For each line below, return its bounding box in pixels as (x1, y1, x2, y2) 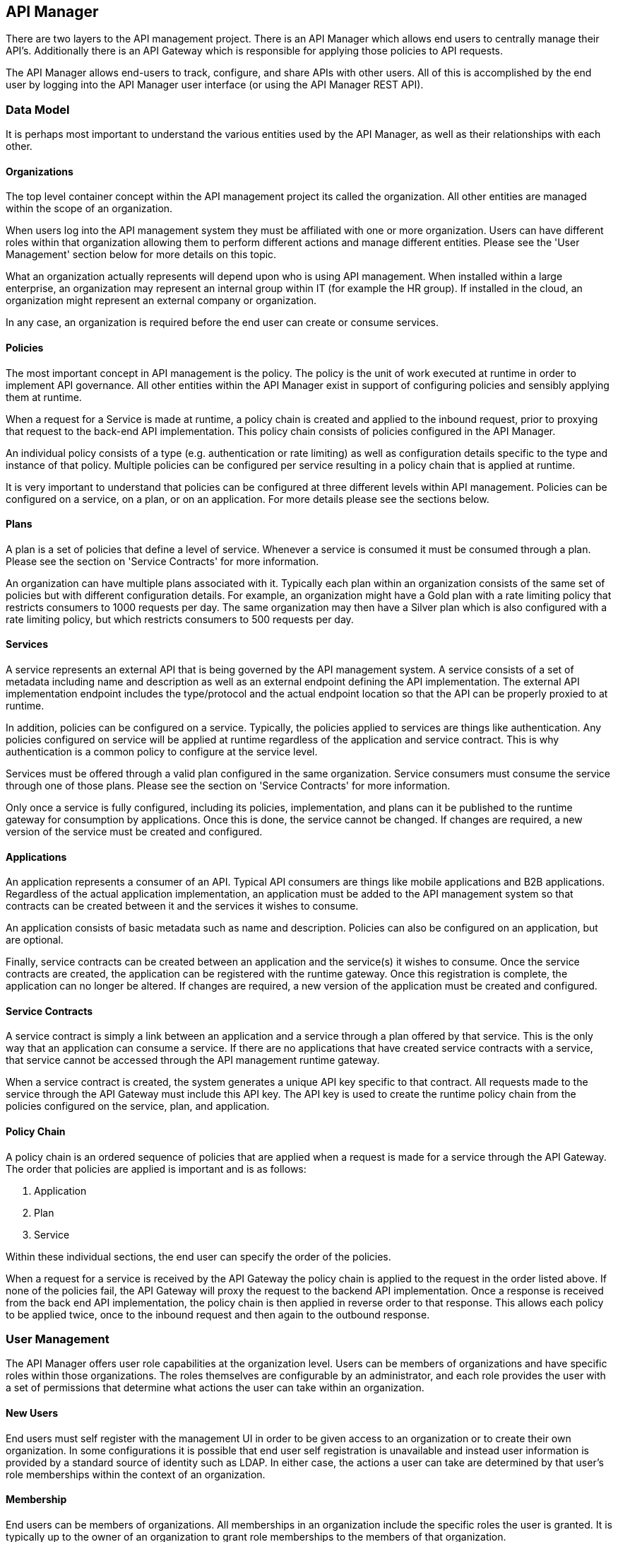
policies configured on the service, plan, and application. (6, 1100, 270, 1113)
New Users (6, 1407, 59, 1420)
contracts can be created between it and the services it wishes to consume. (6, 900, 359, 912)
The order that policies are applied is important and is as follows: (6, 1162, 307, 1175)
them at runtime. (6, 390, 82, 403)
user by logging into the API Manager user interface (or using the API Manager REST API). (6, 79, 424, 91)
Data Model (6, 102, 70, 117)
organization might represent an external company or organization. (6, 294, 316, 307)
